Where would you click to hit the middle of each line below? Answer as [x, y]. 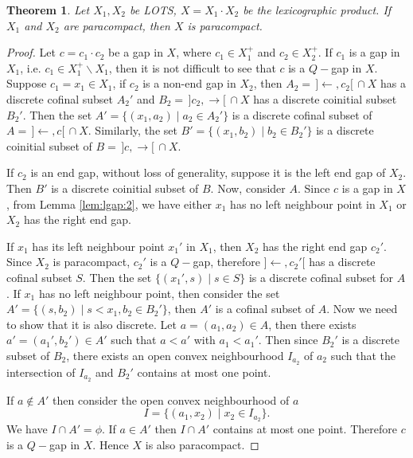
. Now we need [362, 309]
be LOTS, [153, 10]
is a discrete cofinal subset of [302, 114]
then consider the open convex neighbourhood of [171, 399]
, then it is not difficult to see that [192, 67]
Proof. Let [31, 52]
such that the [363, 355]
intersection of [41, 372]
